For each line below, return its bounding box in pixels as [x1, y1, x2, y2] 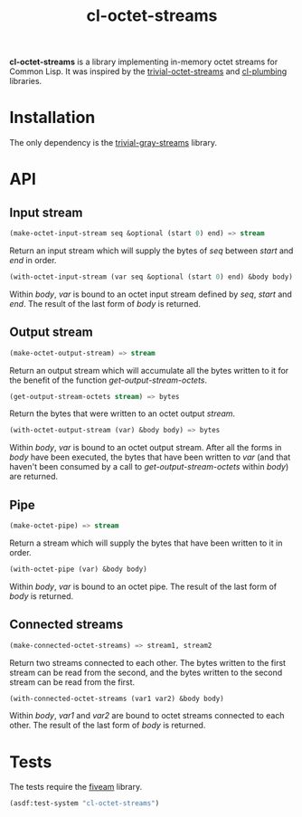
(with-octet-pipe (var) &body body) [9, 565, 147, 574]
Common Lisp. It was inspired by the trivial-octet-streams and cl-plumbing [9, 66, 288, 77]
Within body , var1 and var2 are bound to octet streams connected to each [9, 710, 285, 721]
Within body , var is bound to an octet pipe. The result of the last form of [9, 581, 278, 592]
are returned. [9, 471, 59, 482]
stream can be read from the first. [9, 676, 136, 688]
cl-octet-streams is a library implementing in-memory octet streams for [9, 56, 278, 68]
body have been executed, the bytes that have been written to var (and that [9, 451, 291, 462]
